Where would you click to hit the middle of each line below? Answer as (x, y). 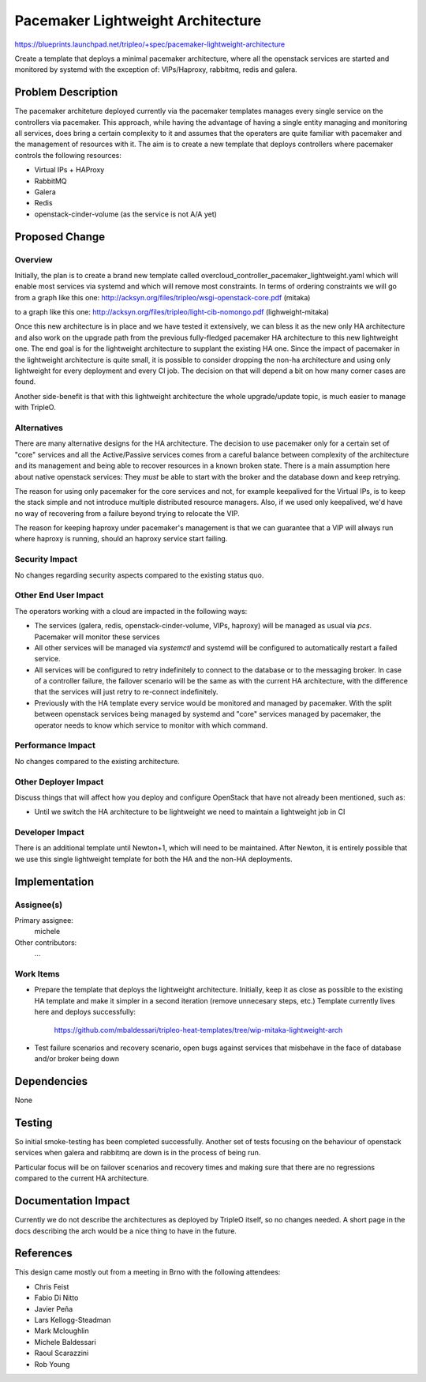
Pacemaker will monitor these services (97, 637)
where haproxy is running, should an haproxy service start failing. (121, 539)
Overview (34, 259)
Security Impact (46, 559)
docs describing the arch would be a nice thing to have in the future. (125, 1231)
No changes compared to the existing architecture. (97, 761)
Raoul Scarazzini (62, 1353)
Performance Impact (55, 745)
